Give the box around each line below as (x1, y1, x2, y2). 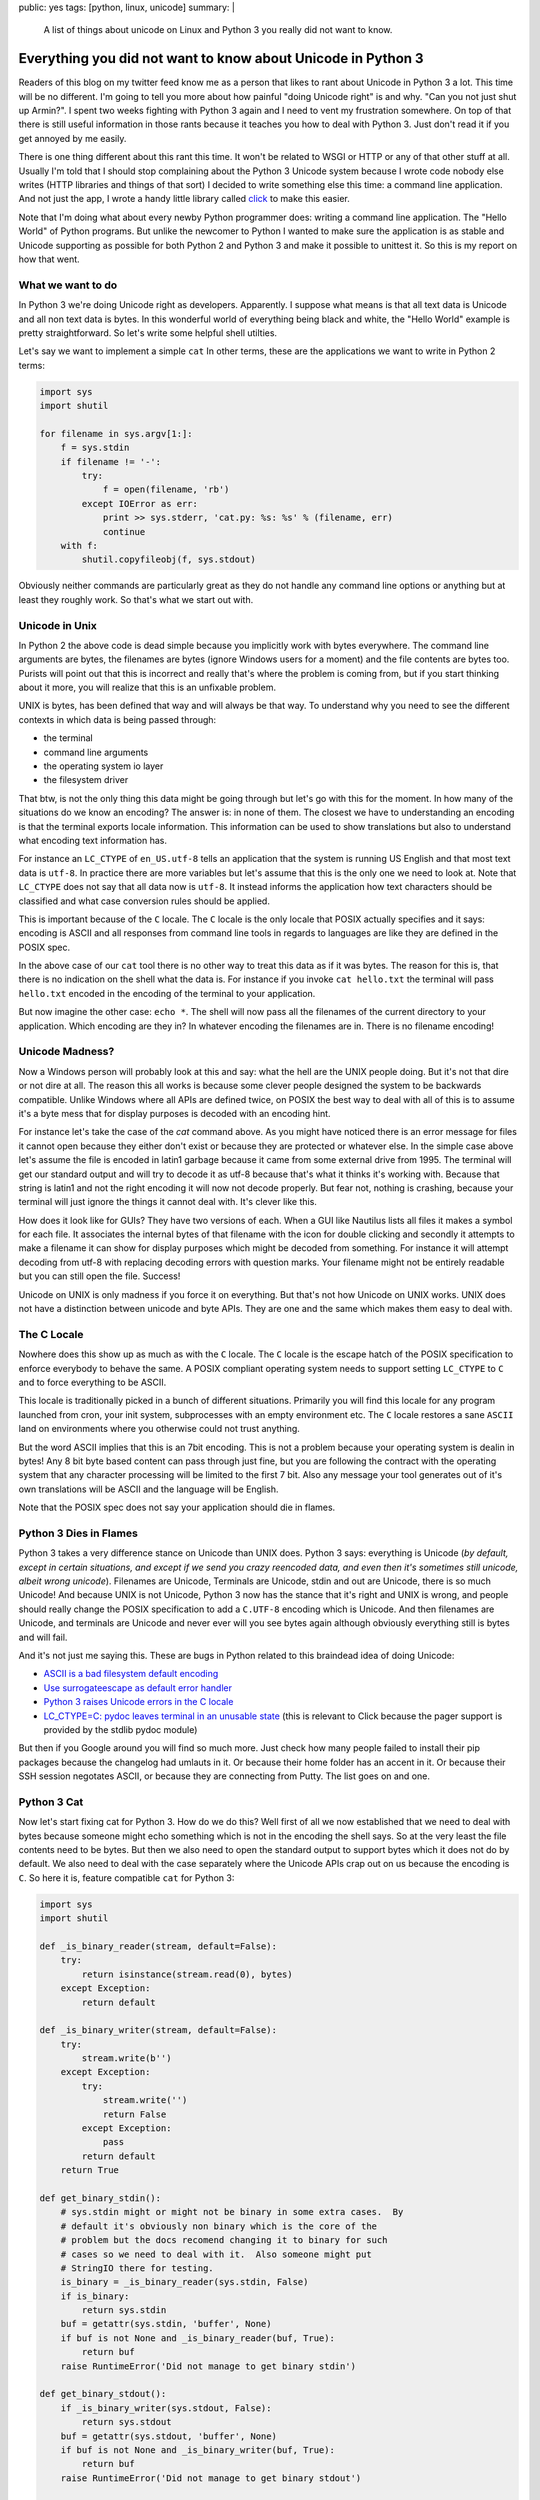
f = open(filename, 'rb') (102, 484, 230, 495)
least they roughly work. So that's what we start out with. (18, 593, 254, 605)
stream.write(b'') (81, 2053, 172, 2064)
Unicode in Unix (18, 618, 97, 632)
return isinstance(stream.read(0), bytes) (81, 1968, 294, 1980)
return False (102, 2108, 167, 2120)
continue (102, 526, 146, 537)
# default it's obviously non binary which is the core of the (60, 2220, 378, 2232)
